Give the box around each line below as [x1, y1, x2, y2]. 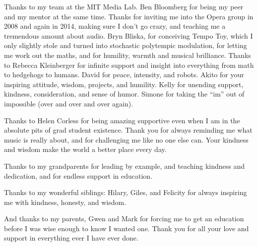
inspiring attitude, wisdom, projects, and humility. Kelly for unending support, [4, 79, 244, 89]
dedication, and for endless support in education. [4, 170, 153, 181]
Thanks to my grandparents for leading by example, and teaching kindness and [4, 160, 245, 171]
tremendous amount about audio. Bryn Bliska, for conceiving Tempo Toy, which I [4, 30, 253, 41]
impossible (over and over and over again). [4, 98, 133, 108]
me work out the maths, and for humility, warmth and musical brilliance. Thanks [4, 49, 251, 60]
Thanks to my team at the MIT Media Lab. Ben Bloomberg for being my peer [4, 1, 244, 11]
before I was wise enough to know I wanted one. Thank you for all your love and [4, 223, 249, 233]
